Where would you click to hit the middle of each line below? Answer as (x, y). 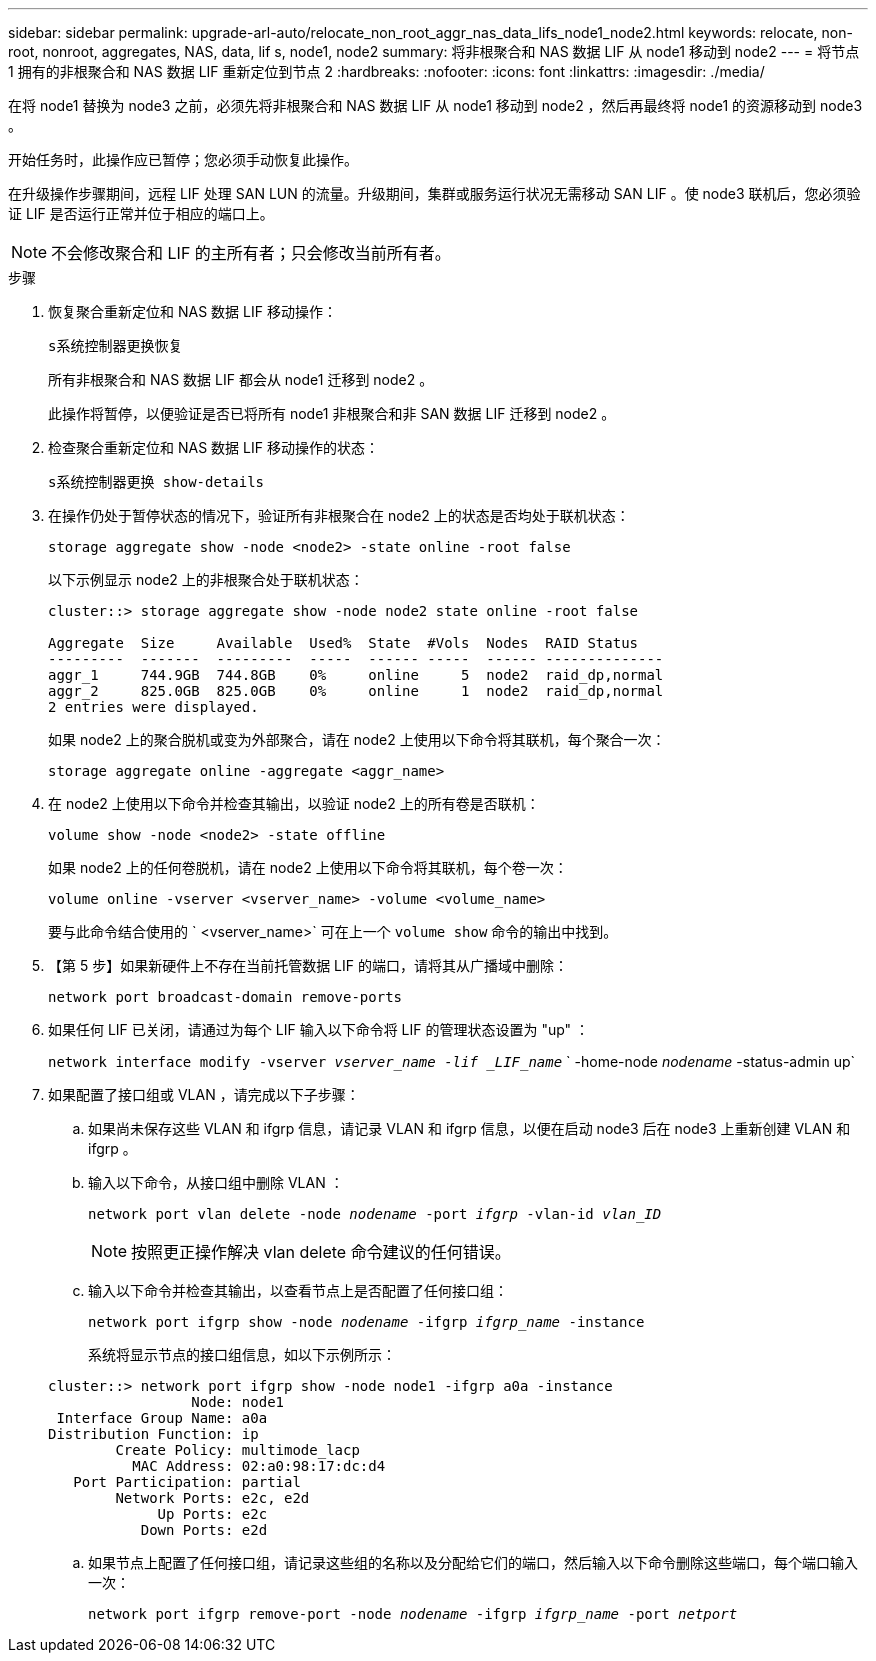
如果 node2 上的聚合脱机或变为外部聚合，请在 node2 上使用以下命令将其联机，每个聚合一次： (357, 739)
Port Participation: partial (187, 1482)
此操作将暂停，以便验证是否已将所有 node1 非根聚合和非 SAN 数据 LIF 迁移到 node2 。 (332, 413)
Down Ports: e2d (204, 1530)
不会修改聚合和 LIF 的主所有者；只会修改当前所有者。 (251, 253)
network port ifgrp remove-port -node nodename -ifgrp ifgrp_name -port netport (413, 1614)
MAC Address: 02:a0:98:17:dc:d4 (259, 1466)
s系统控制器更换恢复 (115, 346)
